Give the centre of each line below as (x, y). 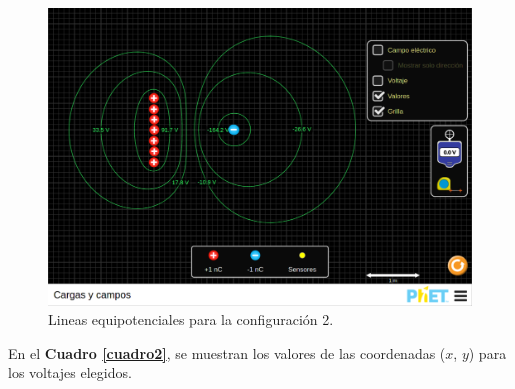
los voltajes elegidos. (70, 372)
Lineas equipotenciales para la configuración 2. (191, 319)
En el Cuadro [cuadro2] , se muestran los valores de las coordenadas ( (227, 352)
